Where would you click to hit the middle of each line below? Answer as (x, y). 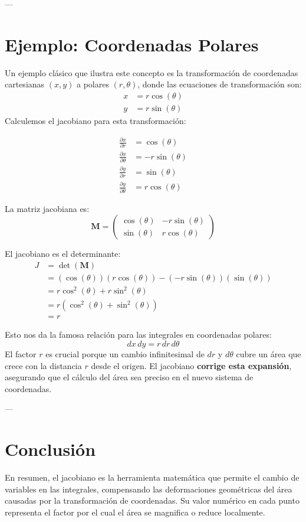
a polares (93, 84)
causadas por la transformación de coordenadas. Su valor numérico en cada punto (152, 500)
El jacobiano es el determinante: (63, 254)
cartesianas (25, 84)
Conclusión (50, 449)
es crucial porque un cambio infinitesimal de (125, 354)
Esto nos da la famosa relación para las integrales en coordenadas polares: (138, 335)
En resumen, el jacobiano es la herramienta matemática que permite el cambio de (152, 477)
